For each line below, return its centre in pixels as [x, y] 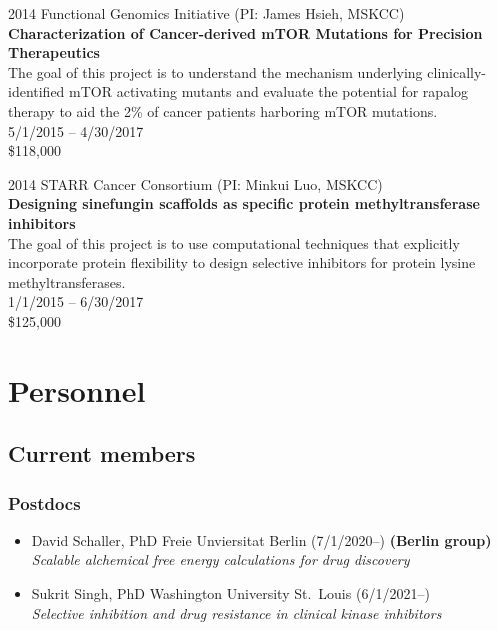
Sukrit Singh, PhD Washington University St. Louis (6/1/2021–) [230, 593]
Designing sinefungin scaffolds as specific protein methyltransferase [244, 203]
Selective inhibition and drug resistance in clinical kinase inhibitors [236, 612]
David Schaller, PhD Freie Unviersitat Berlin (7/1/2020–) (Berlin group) [261, 539]
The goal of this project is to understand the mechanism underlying [215, 71]
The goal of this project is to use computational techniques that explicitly [234, 242]
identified [36, 91]
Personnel [77, 389]
